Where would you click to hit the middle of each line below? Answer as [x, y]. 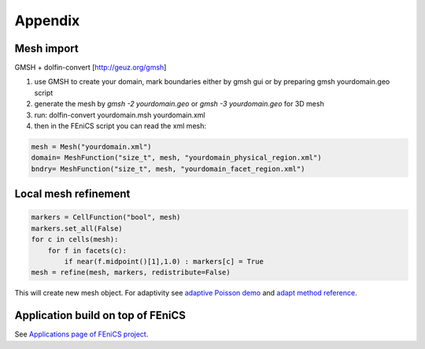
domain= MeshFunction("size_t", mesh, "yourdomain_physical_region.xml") [176, 158]
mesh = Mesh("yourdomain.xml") [92, 147]
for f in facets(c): [87, 251]
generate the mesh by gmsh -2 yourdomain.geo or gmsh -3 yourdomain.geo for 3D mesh [179, 104]
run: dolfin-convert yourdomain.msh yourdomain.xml [120, 115]
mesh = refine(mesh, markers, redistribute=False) [131, 273]
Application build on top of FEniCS [100, 316]
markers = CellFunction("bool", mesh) [106, 217]
